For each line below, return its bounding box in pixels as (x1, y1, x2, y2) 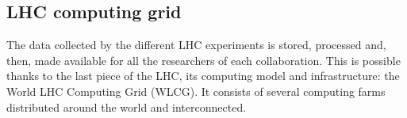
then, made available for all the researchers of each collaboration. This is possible (6, 51, 401, 68)
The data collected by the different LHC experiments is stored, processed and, (6, 36, 386, 53)
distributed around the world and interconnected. (6, 98, 247, 115)
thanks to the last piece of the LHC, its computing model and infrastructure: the (6, 67, 400, 84)
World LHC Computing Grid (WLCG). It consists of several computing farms (6, 82, 386, 99)
